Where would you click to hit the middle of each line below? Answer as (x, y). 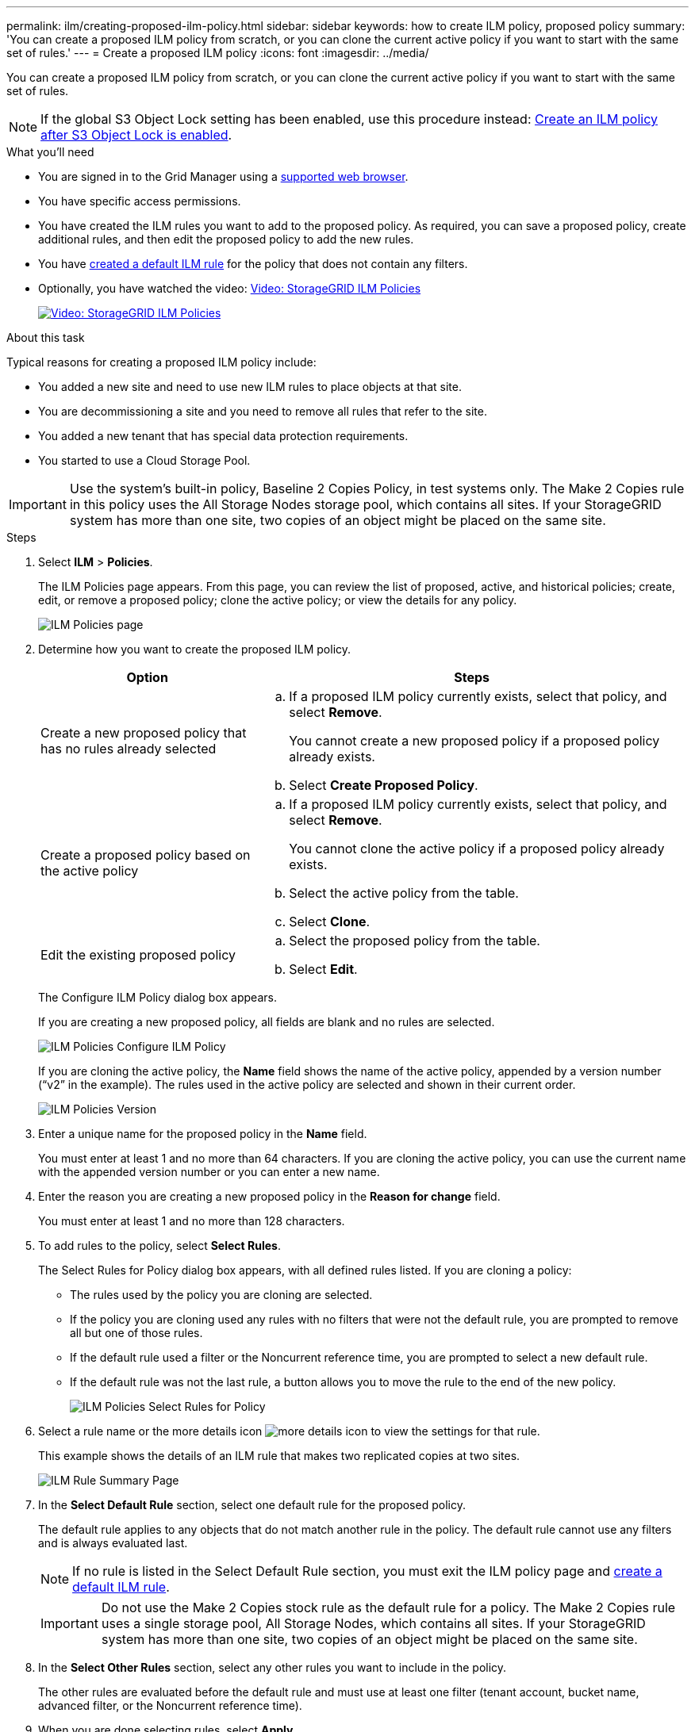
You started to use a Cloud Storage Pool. (144, 460)
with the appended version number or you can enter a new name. (209, 1172)
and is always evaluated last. (113, 1543)
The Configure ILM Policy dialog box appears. (157, 997)
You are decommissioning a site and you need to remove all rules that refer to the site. (263, 411)
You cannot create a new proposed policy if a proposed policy (474, 741)
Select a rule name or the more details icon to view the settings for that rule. (289, 1431)
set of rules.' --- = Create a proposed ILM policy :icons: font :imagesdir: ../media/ (218, 53)
